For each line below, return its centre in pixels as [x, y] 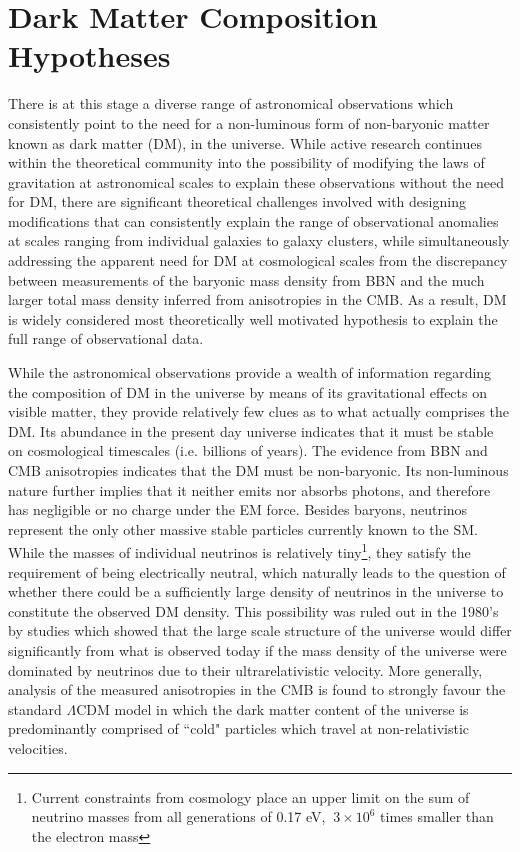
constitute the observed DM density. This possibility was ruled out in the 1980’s [253, 610]
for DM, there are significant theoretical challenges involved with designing [237, 201]
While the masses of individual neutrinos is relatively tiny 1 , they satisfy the [239, 551]
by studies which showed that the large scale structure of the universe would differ [260, 630]
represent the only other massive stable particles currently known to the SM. [243, 528]
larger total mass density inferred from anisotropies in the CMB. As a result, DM [257, 299]
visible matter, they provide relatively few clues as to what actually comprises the [259, 411]
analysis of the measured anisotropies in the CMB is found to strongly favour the [257, 689]
